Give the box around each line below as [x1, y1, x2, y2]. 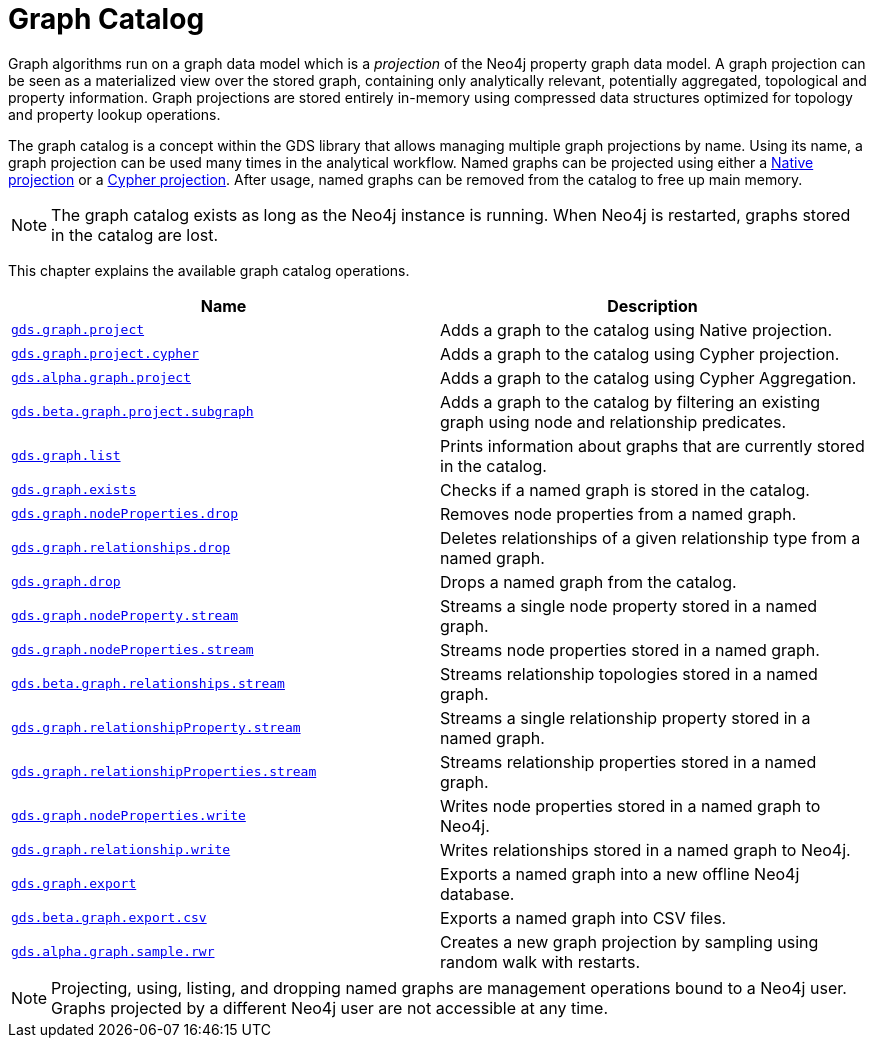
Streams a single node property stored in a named [440, 595, 818, 616]
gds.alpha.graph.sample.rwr [11, 944, 215, 960]
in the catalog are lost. [51, 224, 219, 245]
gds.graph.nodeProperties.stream [11, 642, 254, 658]
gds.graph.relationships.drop [11, 540, 231, 556]
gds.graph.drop [11, 574, 121, 590]
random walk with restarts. [440, 951, 640, 972]
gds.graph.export [11, 876, 137, 892]
